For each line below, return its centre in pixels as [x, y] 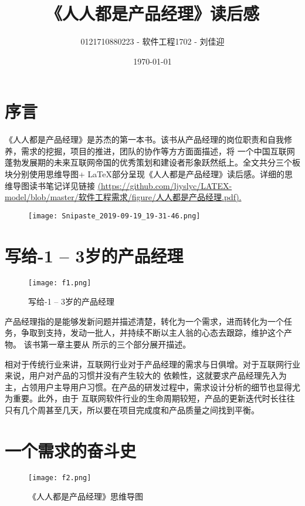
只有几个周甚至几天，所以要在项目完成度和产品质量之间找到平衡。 [132, 410]
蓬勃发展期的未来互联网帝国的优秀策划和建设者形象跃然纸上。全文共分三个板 [152, 162]
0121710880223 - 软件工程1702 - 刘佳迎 [152, 41]
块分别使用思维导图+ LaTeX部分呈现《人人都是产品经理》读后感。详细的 [145, 174]
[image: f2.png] [60, 478]
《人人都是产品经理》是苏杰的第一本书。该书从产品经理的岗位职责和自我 [144, 139]
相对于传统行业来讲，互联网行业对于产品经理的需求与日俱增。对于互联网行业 [152, 364]
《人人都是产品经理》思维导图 [86, 496]
